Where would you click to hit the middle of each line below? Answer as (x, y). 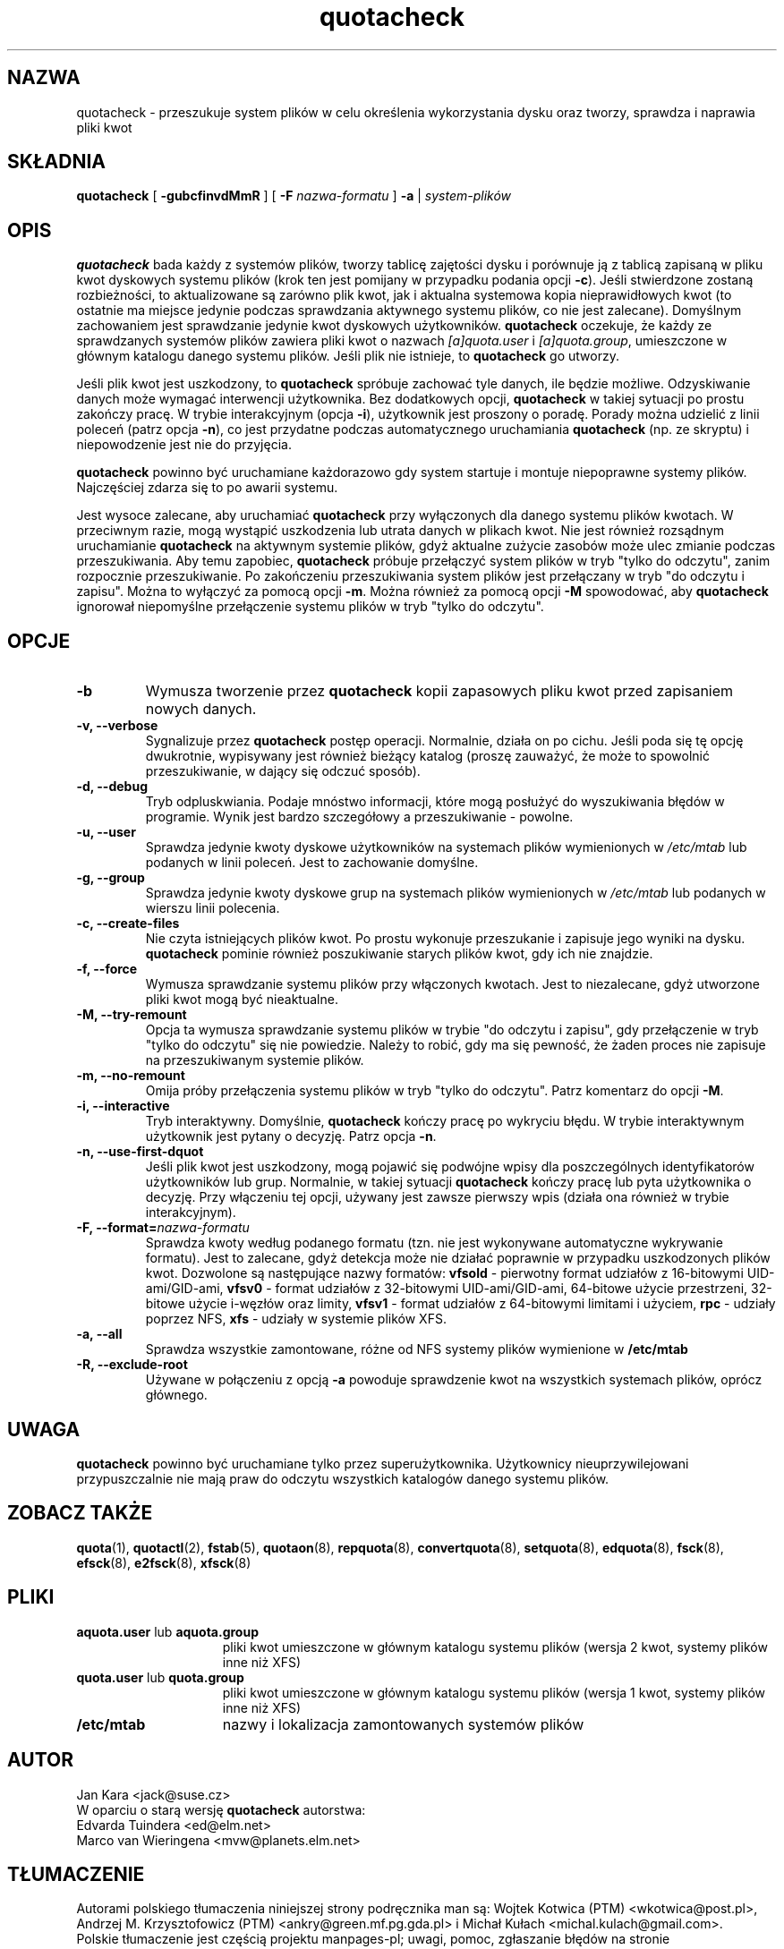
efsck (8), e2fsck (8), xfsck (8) (164, 1562)
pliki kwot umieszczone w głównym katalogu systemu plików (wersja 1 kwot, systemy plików (494, 1692)
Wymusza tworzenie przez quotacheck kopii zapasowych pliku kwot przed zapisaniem (439, 691)
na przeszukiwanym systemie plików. (255, 1060)
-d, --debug (112, 787)
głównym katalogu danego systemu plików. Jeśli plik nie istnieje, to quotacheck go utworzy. (348, 356)
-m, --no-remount (131, 1076)
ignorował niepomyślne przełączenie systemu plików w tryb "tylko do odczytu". (310, 607)
